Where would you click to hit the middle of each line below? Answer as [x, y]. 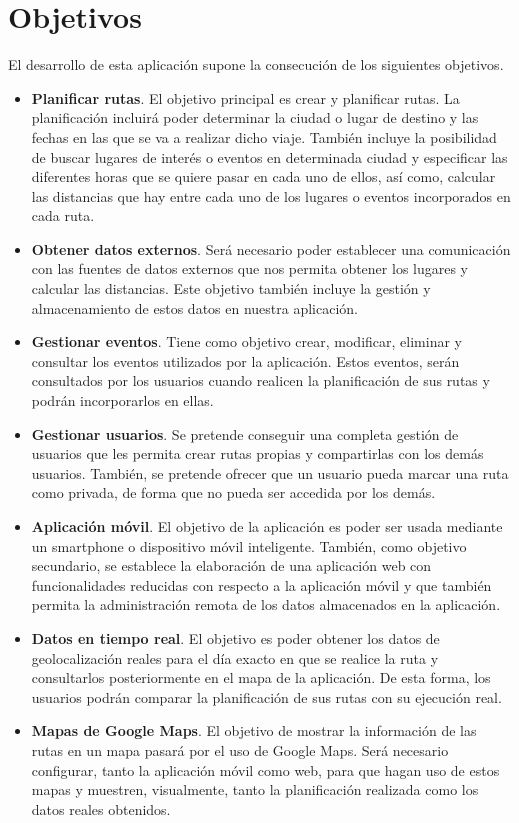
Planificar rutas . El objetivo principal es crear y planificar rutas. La [245, 97]
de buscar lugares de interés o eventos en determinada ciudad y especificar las [269, 156]
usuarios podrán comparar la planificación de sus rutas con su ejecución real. [266, 696]
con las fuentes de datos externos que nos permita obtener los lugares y [250, 268]
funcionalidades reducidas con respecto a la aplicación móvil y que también [261, 584]
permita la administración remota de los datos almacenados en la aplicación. [266, 604]
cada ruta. [63, 215]
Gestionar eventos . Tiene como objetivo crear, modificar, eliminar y [246, 341]
